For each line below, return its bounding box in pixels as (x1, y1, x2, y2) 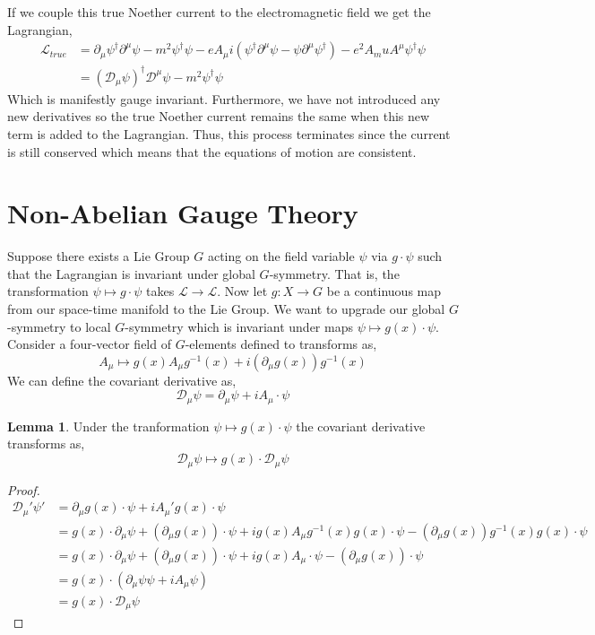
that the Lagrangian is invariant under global (7, 264, 255, 283)
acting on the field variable (207, 247, 355, 265)
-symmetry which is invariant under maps (125, 317, 353, 335)
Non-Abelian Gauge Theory (7, 195, 358, 231)
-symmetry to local (7, 317, 111, 335)
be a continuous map (326, 282, 442, 300)
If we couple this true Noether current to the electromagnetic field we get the (7, 3, 431, 21)
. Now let (217, 282, 268, 300)
